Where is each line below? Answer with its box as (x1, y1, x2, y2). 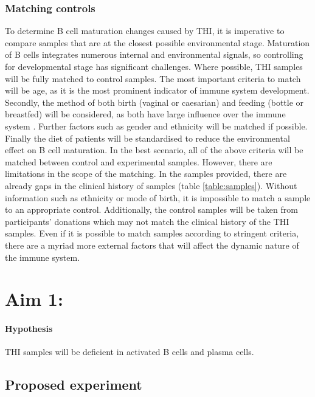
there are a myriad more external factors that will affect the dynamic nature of (5, 238, 299, 251)
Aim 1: (5, 286, 63, 311)
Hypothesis (5, 322, 53, 335)
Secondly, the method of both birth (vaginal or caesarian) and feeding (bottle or (5, 95, 304, 108)
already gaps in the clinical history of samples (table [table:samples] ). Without (5, 179, 297, 192)
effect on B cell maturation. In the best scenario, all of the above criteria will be (5, 143, 303, 156)
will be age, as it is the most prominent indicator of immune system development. (5, 84, 310, 97)
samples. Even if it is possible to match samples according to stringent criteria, (5, 227, 299, 240)
